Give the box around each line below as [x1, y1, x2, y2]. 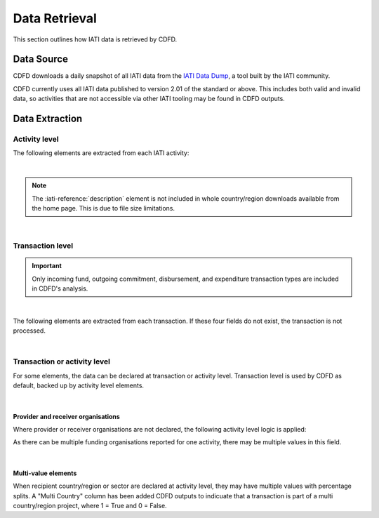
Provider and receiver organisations [13, 412, 121, 420]
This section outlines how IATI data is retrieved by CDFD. [13, 35, 178, 44]
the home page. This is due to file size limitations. [32, 204, 175, 212]
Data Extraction [13, 113, 83, 125]
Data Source [13, 53, 68, 65]
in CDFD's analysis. [32, 284, 88, 293]
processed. [13, 326, 46, 335]
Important [32, 262, 62, 270]
